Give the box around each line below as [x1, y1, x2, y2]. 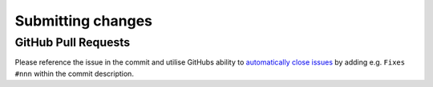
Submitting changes [14, 12, 152, 30]
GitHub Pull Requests [14, 35, 131, 49]
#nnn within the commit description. [14, 69, 134, 78]
